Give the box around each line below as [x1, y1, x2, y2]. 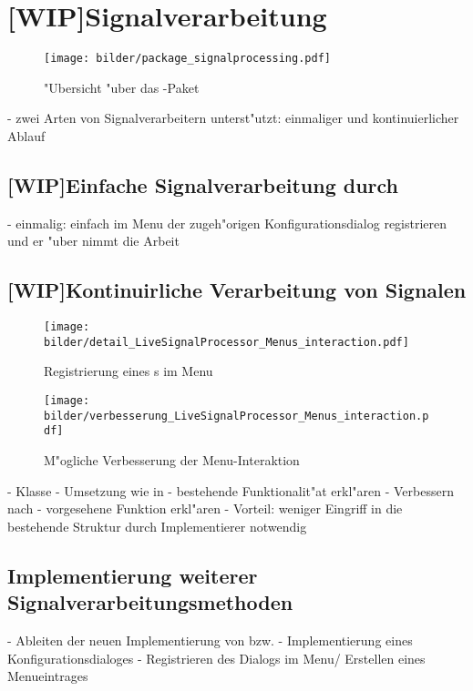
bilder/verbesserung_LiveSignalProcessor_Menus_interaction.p [44, 409, 429, 422]
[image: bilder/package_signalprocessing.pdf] [44, 52, 331, 66]
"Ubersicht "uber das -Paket [44, 77, 200, 97]
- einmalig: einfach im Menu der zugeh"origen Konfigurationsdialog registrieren [7, 213, 447, 232]
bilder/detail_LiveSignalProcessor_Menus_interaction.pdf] [44, 335, 409, 349]
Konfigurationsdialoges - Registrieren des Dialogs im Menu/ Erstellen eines [7, 648, 426, 667]
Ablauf [7, 126, 46, 145]
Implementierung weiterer [7, 561, 258, 589]
